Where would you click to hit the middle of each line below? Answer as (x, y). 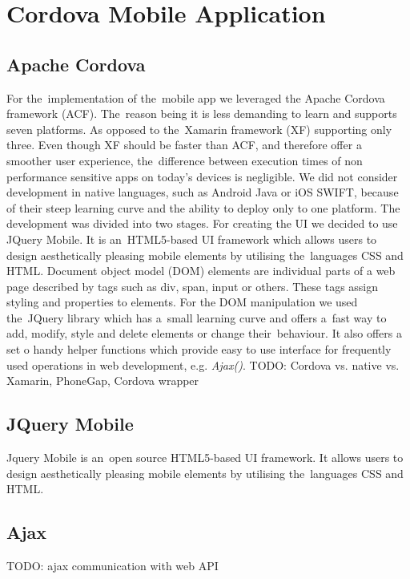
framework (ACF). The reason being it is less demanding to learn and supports (202, 113)
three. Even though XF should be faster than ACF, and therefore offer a (184, 145)
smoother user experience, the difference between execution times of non (185, 160)
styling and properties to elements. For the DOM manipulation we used (182, 302)
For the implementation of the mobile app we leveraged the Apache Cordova (196, 97)
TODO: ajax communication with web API (113, 566)
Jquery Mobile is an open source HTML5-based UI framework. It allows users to (205, 458)
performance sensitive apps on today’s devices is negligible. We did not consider (202, 176)
